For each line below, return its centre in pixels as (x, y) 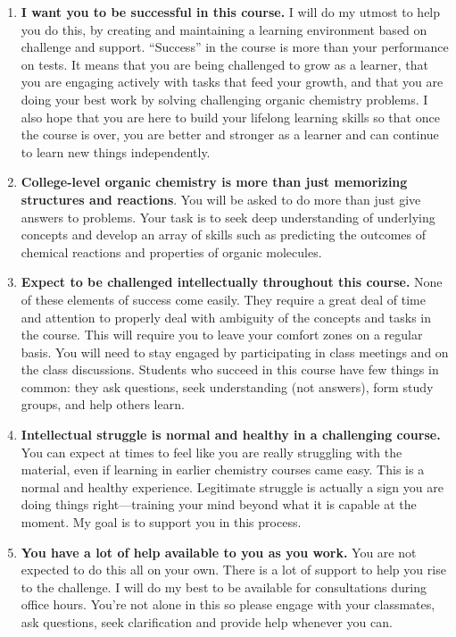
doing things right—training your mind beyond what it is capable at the (219, 504)
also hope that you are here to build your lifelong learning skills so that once (230, 117)
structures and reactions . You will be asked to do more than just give (221, 199)
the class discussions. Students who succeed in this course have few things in (230, 369)
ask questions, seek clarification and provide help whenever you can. (207, 622)
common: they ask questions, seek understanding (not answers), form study (227, 386)
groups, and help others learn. (103, 404)
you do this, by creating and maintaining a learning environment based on (224, 29)
